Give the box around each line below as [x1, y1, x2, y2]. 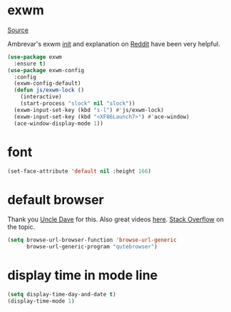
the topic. [7, 223, 36, 231]
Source [7, 26, 29, 34]
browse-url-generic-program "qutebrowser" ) [26, 243, 158, 251]
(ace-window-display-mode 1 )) [14, 120, 103, 127]
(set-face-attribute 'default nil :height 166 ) [7, 167, 152, 175]
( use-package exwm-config [7, 66, 84, 74]
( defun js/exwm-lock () [14, 86, 84, 94]
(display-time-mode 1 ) [7, 297, 75, 305]
